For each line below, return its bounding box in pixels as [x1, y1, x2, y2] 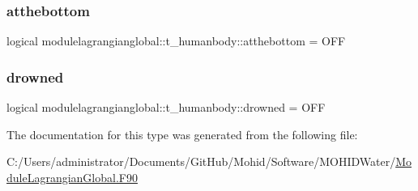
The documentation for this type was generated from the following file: [6, 125, 358, 142]
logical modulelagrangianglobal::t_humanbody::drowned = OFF [6, 99, 326, 116]
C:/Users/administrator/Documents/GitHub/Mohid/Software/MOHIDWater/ [6, 153, 396, 170]
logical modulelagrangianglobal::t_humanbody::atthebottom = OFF [6, 32, 346, 49]
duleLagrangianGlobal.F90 [6, 168, 138, 185]
